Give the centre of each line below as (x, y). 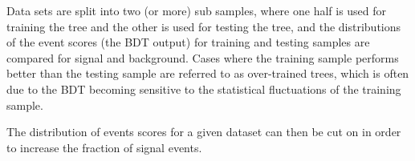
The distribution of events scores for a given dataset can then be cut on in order (204, 132)
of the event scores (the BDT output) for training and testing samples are (188, 42)
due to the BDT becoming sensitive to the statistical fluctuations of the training (204, 89)
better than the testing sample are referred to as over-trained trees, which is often (208, 73)
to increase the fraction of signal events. (104, 147)
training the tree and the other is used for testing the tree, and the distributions (204, 26)
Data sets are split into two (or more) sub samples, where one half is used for (197, 10)
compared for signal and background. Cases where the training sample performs (203, 57)
